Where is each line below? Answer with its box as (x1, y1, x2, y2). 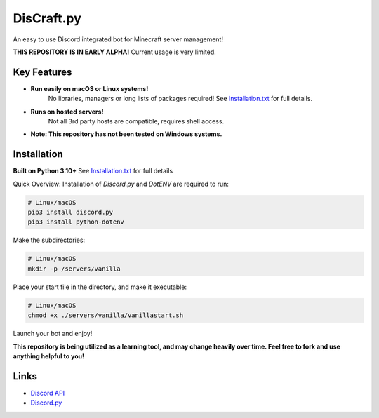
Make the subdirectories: (13, 236, 86, 245)
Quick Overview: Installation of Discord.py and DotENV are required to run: (13, 180, 230, 188)
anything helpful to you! (13, 351, 84, 360)
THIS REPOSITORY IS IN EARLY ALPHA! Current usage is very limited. (13, 48, 217, 56)
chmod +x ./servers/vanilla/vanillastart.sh (27, 311, 184, 319)
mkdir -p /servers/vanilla (27, 264, 121, 273)
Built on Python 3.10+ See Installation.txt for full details (13, 167, 173, 175)
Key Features (13, 66, 72, 78)
